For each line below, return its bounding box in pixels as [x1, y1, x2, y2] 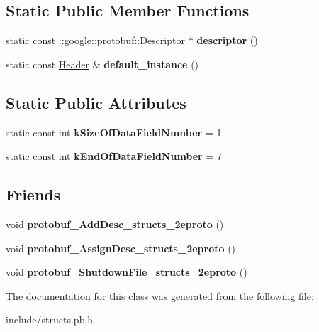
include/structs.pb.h [6, 312, 94, 327]
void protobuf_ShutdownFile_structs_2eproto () [6, 264, 247, 279]
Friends [6, 183, 61, 205]
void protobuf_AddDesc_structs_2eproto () [6, 216, 224, 231]
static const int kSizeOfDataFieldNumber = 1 [6, 124, 222, 139]
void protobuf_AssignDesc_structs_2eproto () [6, 240, 236, 255]
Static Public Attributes [6, 91, 186, 113]
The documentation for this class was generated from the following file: [6, 288, 314, 303]
